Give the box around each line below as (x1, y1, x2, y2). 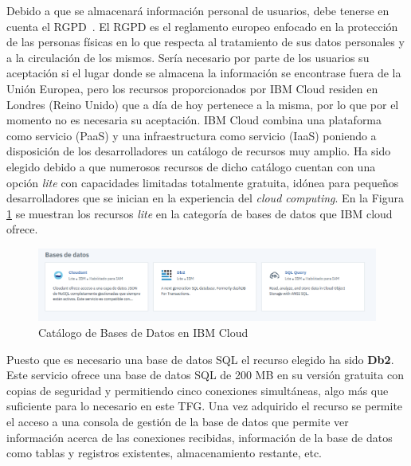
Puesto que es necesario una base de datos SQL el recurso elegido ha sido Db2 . (6, 350, 394, 367)
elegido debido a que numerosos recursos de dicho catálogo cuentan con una (6, 158, 376, 174)
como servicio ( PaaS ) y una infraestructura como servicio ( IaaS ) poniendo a (6, 127, 377, 143)
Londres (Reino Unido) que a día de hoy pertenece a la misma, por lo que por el (6, 96, 399, 112)
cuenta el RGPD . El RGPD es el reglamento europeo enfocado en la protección (6, 18, 398, 34)
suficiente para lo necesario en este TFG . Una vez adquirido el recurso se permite (6, 397, 403, 414)
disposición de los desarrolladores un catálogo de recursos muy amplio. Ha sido (6, 143, 391, 159)
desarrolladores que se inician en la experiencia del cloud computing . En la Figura (6, 190, 404, 206)
